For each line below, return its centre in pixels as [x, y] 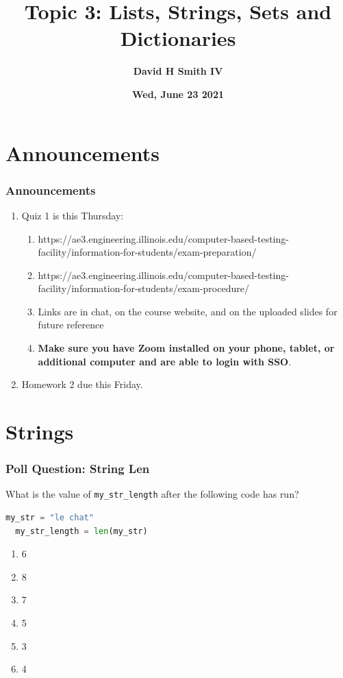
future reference [71, 325]
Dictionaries [178, 38]
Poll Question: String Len [78, 469]
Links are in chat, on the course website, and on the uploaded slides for [188, 311]
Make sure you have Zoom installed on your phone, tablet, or [186, 348]
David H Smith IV [178, 71]
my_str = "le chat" [50, 518]
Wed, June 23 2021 [178, 94]
